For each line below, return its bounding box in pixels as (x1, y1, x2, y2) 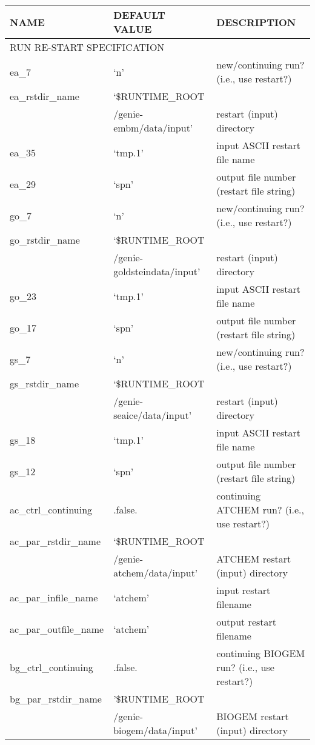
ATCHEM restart (216, 552, 291, 566)
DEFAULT (113, 8, 165, 22)
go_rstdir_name (10, 233, 80, 247)
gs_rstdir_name (10, 376, 79, 390)
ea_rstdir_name (10, 89, 79, 103)
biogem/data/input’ (113, 723, 197, 737)
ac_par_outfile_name (10, 621, 104, 636)
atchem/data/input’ (113, 566, 198, 580)
